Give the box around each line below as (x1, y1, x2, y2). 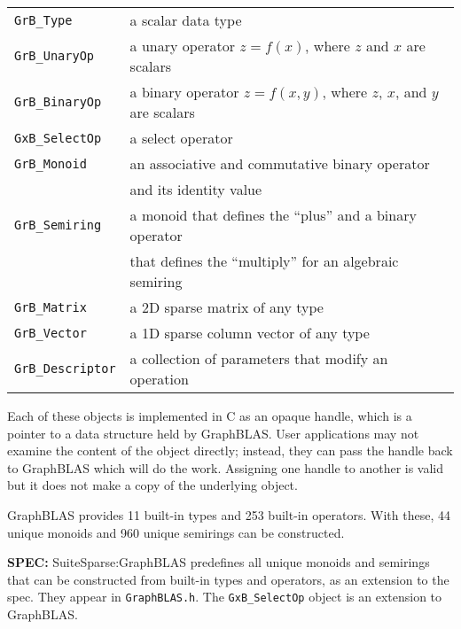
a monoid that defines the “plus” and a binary (129, 205, 417, 225)
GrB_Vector (14, 325, 87, 340)
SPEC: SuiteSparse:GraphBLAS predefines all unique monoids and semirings (7, 553, 430, 571)
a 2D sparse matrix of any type (129, 297, 324, 317)
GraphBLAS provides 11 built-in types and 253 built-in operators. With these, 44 (7, 505, 450, 524)
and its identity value (129, 179, 262, 199)
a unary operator (129, 35, 235, 56)
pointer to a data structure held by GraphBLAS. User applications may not (7, 423, 419, 442)
